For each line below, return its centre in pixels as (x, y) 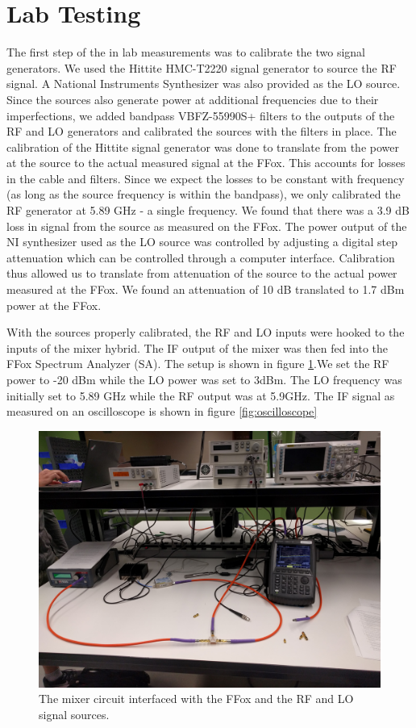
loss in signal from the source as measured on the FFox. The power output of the (207, 226)
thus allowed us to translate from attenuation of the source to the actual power (202, 273)
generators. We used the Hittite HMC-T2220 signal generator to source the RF (202, 67)
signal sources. (74, 714)
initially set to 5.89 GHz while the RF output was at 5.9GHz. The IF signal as (201, 395)
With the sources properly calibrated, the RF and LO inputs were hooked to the (206, 332)
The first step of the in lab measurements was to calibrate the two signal (186, 52)
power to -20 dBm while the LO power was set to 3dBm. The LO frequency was (204, 379)
